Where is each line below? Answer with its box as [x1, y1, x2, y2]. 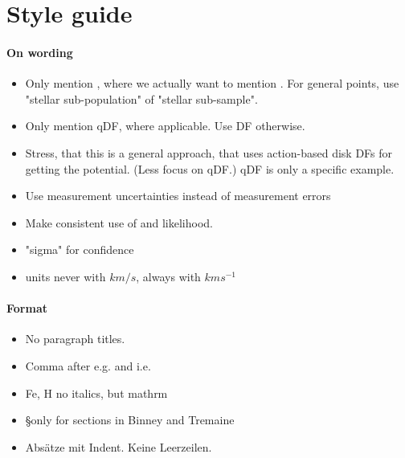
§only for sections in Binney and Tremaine [25, 411, 235, 428]
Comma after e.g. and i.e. [25, 357, 151, 374]
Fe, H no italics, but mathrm [25, 384, 168, 401]
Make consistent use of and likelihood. [25, 214, 213, 231]
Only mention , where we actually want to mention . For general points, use [25, 75, 399, 92]
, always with [136, 268, 201, 284]
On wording [6, 43, 73, 60]
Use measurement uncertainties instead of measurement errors [25, 187, 331, 204]
